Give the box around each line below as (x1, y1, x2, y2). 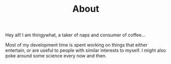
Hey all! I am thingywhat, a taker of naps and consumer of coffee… (5, 32, 145, 38)
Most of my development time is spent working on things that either (5, 42, 148, 48)
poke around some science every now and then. (5, 53, 107, 59)
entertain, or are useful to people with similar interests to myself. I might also (5, 47, 166, 54)
